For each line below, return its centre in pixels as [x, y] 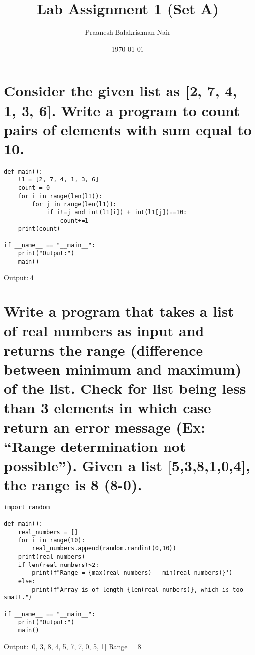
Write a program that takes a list [119, 311]
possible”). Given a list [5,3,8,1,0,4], [127, 465]
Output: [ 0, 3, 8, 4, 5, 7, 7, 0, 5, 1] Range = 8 [72, 646]
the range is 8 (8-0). [73, 485]
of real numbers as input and [104, 330]
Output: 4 [19, 277]
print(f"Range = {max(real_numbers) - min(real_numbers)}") [132, 573]
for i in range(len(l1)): [60, 196]
